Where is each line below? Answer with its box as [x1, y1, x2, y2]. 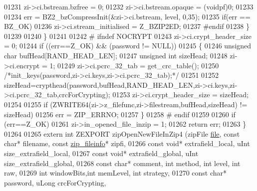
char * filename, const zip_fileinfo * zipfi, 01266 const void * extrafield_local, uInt [4, 138, 250, 149]
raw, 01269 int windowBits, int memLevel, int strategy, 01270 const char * [4, 168, 227, 178]
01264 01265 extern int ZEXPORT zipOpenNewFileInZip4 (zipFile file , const [4, 128, 240, 139]
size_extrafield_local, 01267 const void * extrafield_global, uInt [4, 148, 199, 158]
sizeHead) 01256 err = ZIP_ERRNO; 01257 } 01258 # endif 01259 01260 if [4, 109, 236, 119]
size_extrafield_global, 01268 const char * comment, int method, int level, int [4, 158, 241, 168]
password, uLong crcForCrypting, [4, 177, 106, 188]
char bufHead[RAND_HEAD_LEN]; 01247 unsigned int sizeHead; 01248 [4, 50, 228, 60]
